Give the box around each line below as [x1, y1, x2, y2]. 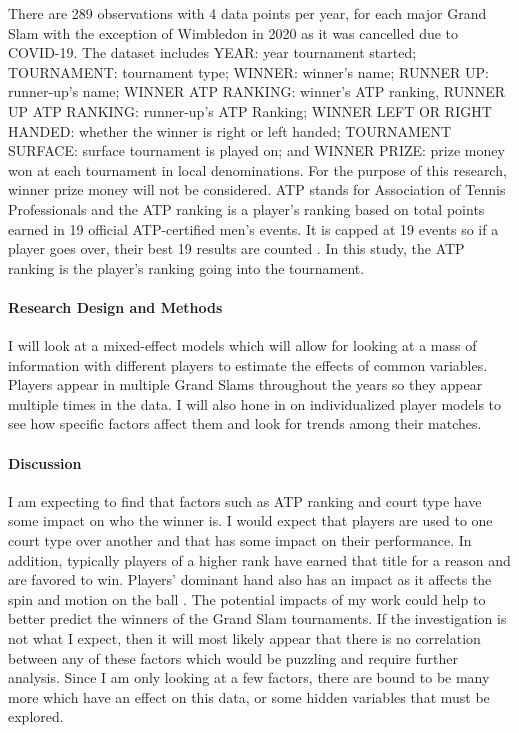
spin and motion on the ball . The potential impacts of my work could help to [8, 588, 486, 609]
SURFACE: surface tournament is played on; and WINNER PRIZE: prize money [8, 140, 505, 161]
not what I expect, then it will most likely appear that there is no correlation [8, 628, 481, 649]
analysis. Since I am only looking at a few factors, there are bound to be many [8, 667, 490, 688]
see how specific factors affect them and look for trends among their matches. [8, 413, 482, 434]
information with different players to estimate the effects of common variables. [8, 354, 488, 375]
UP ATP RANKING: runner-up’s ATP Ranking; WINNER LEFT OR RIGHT [8, 100, 492, 121]
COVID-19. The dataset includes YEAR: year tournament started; [8, 42, 417, 63]
